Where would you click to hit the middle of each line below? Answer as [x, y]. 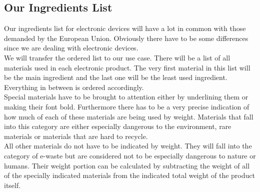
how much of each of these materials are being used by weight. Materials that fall [129, 116]
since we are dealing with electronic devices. [71, 48]
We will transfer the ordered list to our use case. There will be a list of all [117, 57]
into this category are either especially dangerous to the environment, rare [118, 126]
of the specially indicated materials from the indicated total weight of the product [129, 175]
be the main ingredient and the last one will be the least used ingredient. [116, 77]
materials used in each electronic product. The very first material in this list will [127, 67]
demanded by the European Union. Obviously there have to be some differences [126, 38]
